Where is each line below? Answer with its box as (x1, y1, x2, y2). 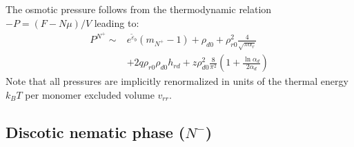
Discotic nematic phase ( (6, 121, 186, 142)
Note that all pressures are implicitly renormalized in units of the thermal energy (6, 74, 348, 88)
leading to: (94, 15, 139, 30)
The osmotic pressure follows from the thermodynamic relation (6, 2, 272, 16)
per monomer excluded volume (25, 87, 155, 101)
